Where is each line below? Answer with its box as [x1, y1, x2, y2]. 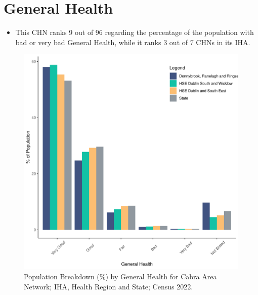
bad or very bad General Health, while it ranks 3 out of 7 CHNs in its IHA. [15, 36, 250, 47]
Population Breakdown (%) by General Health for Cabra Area [24, 271, 217, 281]
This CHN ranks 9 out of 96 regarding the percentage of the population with [15, 27, 254, 38]
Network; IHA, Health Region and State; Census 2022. [24, 281, 193, 291]
